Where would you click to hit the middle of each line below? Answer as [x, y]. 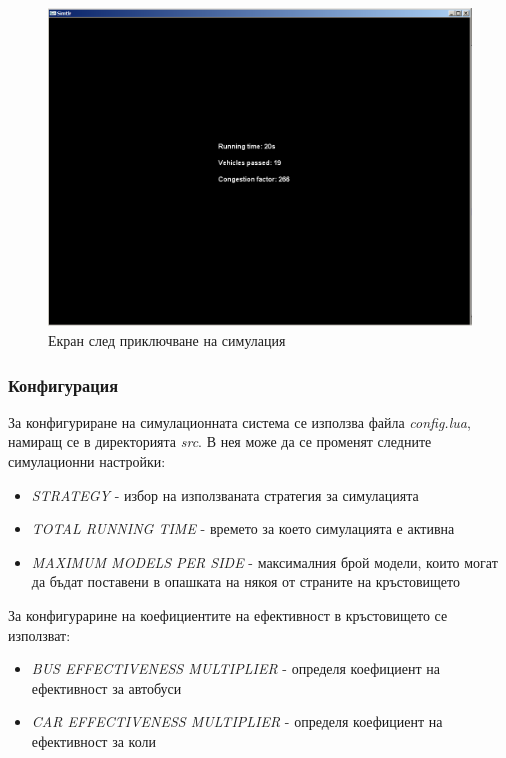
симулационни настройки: [87, 461]
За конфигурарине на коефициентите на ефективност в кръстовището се [228, 614]
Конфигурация [63, 384]
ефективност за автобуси [106, 687]
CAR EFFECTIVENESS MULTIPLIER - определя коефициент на [237, 721]
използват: [39, 634]
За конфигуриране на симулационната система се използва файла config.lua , [239, 421]
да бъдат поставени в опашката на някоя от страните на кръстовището [245, 581]
